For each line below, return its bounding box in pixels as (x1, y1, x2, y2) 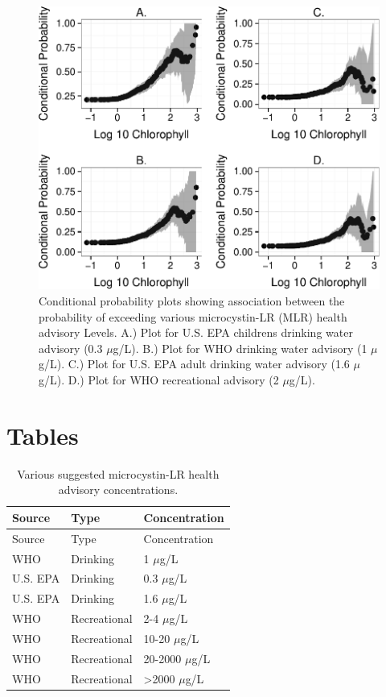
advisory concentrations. (58, 481, 179, 498)
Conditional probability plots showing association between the (39, 292, 345, 309)
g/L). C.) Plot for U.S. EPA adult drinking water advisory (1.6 (39, 355, 350, 372)
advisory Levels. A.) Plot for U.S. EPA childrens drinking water (39, 324, 353, 341)
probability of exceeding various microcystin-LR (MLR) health (39, 308, 347, 325)
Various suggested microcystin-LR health (17, 465, 220, 482)
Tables (6, 418, 79, 451)
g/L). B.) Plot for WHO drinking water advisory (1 (113, 339, 368, 356)
